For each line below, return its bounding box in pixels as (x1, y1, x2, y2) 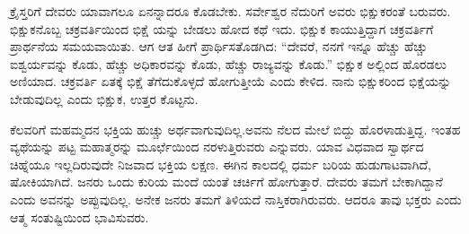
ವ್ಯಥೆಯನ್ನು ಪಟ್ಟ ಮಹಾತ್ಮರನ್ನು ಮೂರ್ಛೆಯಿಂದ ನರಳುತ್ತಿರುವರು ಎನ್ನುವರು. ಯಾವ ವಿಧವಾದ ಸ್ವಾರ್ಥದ (10, 137, 424, 156)
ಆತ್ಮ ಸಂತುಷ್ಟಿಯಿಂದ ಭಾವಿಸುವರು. (10, 207, 149, 226)
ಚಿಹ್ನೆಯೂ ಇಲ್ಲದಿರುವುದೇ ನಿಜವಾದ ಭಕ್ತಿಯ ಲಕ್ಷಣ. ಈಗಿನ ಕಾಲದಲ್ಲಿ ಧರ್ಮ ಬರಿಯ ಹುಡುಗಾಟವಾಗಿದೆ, (10, 154, 431, 173)
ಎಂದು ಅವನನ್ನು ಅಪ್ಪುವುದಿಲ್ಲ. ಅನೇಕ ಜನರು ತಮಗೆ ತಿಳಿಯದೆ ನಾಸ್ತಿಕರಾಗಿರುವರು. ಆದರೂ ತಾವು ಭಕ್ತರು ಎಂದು (10, 189, 462, 208)
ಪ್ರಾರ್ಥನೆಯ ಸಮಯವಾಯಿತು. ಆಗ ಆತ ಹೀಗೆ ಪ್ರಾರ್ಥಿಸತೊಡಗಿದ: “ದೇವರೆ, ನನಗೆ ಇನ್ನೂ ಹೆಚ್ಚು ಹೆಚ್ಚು (10, 37, 428, 56)
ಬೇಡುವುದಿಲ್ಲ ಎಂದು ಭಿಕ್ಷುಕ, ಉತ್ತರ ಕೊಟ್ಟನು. (10, 89, 199, 108)
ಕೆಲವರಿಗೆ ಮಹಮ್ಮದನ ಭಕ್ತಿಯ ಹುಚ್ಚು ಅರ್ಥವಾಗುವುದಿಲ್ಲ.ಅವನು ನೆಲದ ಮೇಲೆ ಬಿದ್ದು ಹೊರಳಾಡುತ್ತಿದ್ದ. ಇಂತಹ (10, 119, 461, 138)
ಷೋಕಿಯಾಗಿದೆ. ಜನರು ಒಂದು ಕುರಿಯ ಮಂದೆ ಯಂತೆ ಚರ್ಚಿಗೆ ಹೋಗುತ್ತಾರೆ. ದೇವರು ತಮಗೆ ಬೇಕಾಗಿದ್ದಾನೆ (10, 172, 443, 191)
